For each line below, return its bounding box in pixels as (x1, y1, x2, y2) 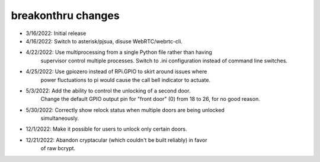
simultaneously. (40, 115, 79, 122)
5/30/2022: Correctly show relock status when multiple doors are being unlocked (25, 106, 225, 113)
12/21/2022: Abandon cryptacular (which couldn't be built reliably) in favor (25, 136, 207, 144)
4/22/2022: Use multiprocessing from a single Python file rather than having (25, 49, 213, 56)
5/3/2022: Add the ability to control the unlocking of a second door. (25, 87, 191, 94)
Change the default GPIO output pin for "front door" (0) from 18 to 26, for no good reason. (40, 96, 260, 103)
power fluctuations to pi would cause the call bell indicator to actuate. (40, 76, 210, 83)
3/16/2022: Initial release (25, 30, 87, 37)
